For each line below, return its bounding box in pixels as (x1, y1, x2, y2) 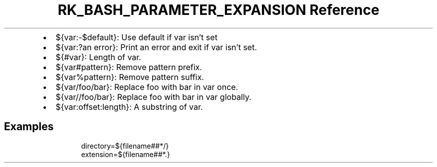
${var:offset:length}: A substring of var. (55, 101, 203, 112)
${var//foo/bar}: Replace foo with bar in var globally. (55, 91, 251, 102)
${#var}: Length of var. (55, 52, 141, 62)
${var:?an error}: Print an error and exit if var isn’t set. (55, 42, 257, 52)
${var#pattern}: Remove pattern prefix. (55, 62, 202, 72)
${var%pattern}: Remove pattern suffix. (55, 72, 204, 82)
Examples (4, 120, 54, 133)
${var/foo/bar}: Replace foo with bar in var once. (55, 82, 238, 92)
